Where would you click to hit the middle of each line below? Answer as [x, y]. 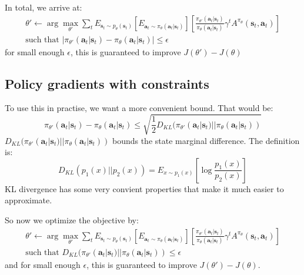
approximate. [29, 200]
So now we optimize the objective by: [72, 219]
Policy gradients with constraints [107, 83]
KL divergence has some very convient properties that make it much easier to [144, 188]
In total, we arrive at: [44, 7]
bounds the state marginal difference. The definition [206, 140]
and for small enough [43, 264]
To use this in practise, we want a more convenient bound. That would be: [139, 108]
